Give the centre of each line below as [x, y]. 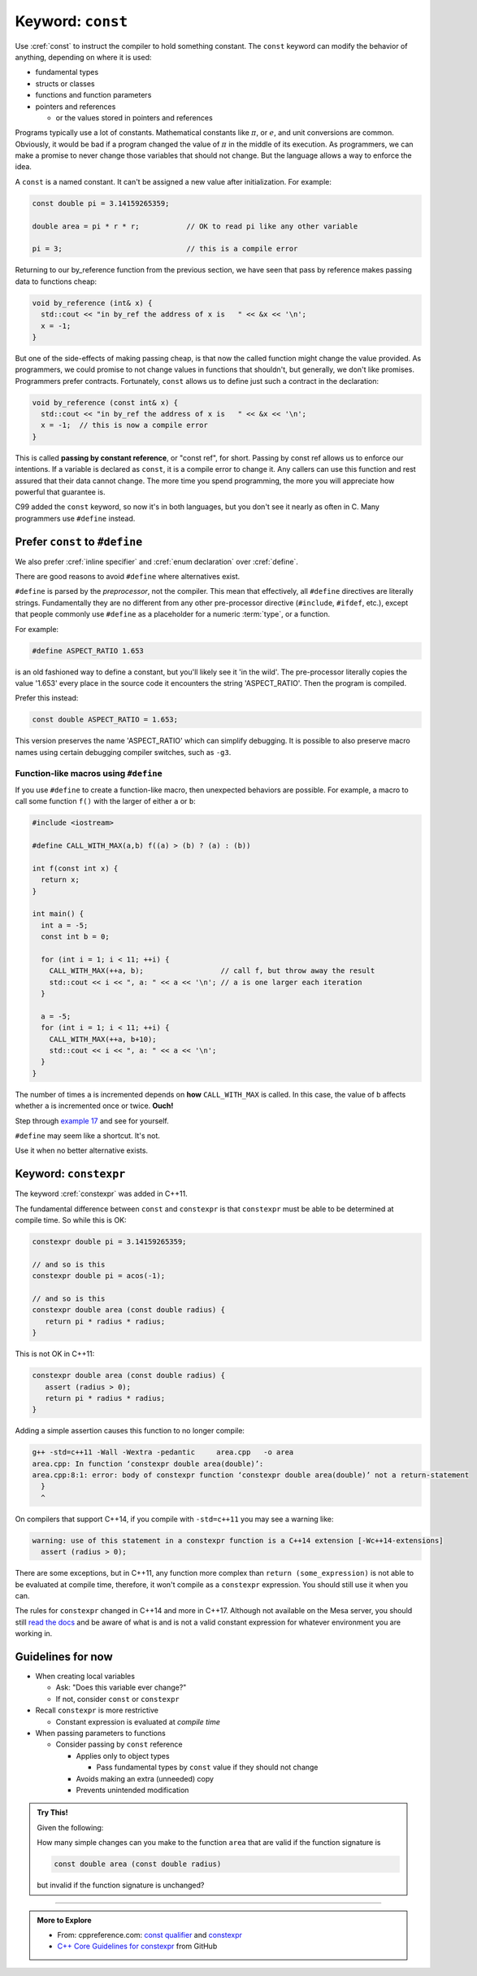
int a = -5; [65, 925]
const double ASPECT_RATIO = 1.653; [105, 720]
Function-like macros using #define [89, 773]
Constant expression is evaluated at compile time [138, 1721]
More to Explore [65, 1920]
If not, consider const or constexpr [118, 1699]
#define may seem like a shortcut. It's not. [87, 1136]
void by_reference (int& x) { [92, 303]
